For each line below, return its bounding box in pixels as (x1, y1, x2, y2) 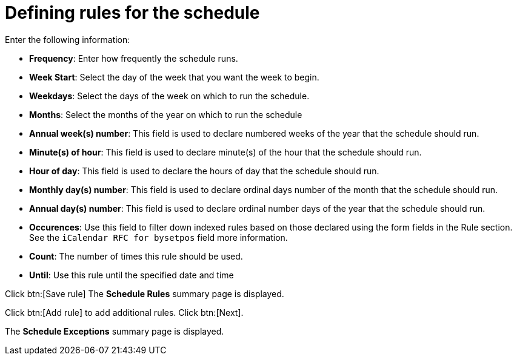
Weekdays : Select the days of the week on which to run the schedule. (29, 90, 310, 101)
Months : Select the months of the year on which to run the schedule (29, 109, 302, 120)
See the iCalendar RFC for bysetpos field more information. (29, 232, 288, 243)
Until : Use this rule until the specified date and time (29, 269, 234, 280)
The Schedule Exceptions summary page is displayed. (5, 326, 224, 336)
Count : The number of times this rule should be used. (29, 250, 243, 261)
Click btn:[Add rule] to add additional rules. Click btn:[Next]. (5, 307, 244, 318)
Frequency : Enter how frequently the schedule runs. (29, 53, 238, 64)
